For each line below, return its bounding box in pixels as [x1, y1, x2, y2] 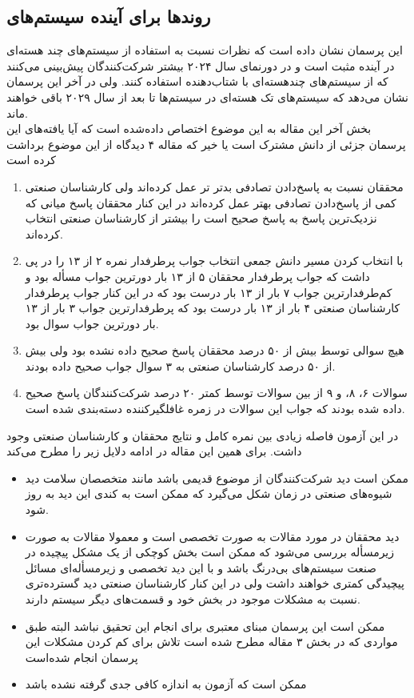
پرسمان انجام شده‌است [25, 648, 138, 665]
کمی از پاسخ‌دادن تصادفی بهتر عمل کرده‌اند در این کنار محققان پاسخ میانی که [25, 194, 396, 211]
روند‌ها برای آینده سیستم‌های [6, 4, 211, 29]
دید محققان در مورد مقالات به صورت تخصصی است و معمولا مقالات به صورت [25, 528, 400, 544]
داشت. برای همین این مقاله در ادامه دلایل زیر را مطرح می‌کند [6, 443, 302, 459]
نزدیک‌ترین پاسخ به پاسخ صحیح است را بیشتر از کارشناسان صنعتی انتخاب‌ [25, 210, 377, 227]
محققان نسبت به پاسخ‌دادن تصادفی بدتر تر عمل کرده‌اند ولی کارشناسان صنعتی [25, 178, 404, 195]
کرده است [6, 151, 56, 168]
